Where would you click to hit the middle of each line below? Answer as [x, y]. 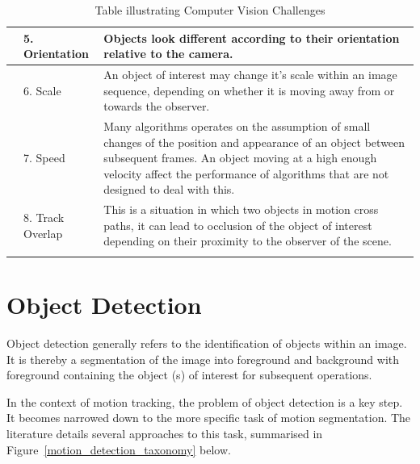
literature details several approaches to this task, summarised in [165, 433]
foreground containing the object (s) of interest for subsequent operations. [189, 375]
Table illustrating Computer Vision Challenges [210, 10]
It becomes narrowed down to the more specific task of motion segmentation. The [209, 418]
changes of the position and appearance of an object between [254, 142]
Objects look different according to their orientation [252, 38]
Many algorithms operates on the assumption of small [237, 126]
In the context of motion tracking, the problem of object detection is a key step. [205, 401]
